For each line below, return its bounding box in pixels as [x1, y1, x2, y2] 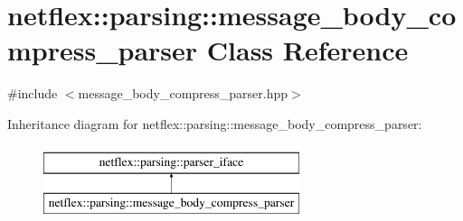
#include [7, 84, 58, 103]
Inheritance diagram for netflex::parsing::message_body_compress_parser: [7, 114, 422, 133]
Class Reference [206, 32, 409, 69]
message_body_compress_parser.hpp [78, 84, 288, 103]
